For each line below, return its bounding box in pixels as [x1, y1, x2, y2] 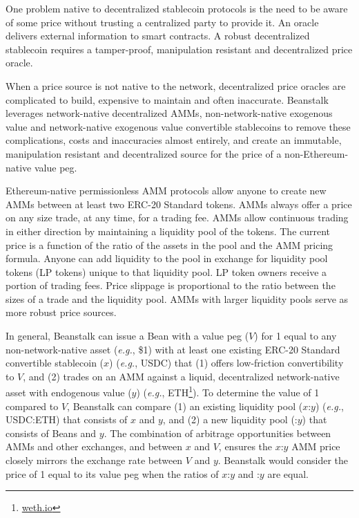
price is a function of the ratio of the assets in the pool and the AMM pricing [6, 237, 333, 252]
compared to [6, 398, 59, 413]
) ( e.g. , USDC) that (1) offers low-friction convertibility [109, 355, 344, 370]
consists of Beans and [6, 425, 97, 440]
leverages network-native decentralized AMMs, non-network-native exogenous [6, 106, 333, 120]
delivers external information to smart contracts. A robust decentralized [6, 28, 310, 43]
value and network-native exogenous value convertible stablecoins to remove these [6, 119, 351, 133]
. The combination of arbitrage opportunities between [104, 425, 331, 440]
